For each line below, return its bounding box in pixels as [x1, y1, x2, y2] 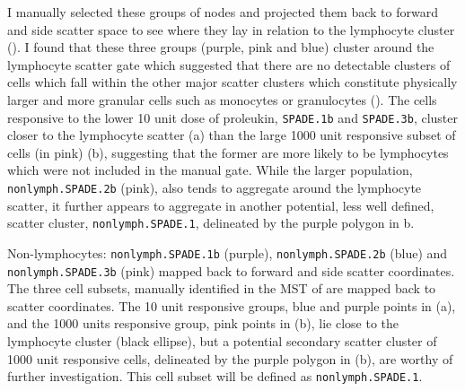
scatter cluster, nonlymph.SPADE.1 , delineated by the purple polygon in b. [7, 213, 415, 232]
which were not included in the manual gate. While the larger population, [7, 161, 413, 179]
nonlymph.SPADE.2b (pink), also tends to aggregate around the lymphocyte [7, 178, 422, 196]
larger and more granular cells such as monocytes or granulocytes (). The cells [7, 90, 437, 109]
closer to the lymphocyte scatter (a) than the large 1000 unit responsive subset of [7, 126, 456, 144]
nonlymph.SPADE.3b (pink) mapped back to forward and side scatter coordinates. [7, 261, 455, 280]
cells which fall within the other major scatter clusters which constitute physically [7, 73, 458, 91]
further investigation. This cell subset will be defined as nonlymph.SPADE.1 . [7, 367, 423, 386]
